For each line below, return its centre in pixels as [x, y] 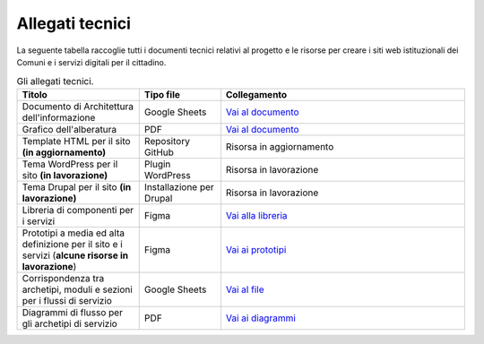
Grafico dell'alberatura [69, 129]
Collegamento [256, 94]
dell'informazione [59, 117]
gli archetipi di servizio [70, 323]
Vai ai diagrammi [260, 318]
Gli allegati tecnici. [55, 81]
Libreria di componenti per [78, 210]
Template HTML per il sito [76, 141]
